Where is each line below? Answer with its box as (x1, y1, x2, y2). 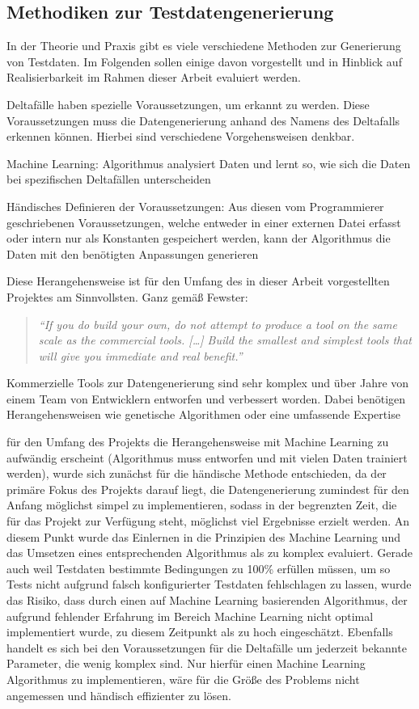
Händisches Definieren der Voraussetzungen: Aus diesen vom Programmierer (6, 197, 384, 214)
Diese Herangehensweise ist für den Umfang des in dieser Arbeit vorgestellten (6, 272, 390, 289)
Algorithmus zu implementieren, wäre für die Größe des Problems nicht (6, 670, 360, 687)
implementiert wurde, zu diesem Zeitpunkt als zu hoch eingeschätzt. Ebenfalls (6, 623, 393, 640)
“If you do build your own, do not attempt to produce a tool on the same (38, 315, 397, 332)
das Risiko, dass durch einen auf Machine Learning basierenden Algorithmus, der (6, 592, 408, 609)
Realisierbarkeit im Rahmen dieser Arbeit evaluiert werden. (6, 69, 301, 86)
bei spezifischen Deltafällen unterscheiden (6, 171, 211, 188)
